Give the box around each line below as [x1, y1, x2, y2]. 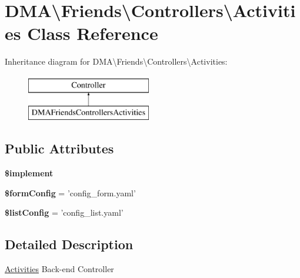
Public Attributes [5, 139, 114, 158]
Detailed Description [5, 235, 134, 253]
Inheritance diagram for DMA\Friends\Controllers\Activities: [5, 55, 228, 68]
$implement [5, 167, 54, 179]
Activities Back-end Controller [5, 263, 114, 275]
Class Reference [27, 21, 158, 45]
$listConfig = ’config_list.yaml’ [5, 206, 124, 219]
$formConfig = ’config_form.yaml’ [5, 186, 136, 199]
